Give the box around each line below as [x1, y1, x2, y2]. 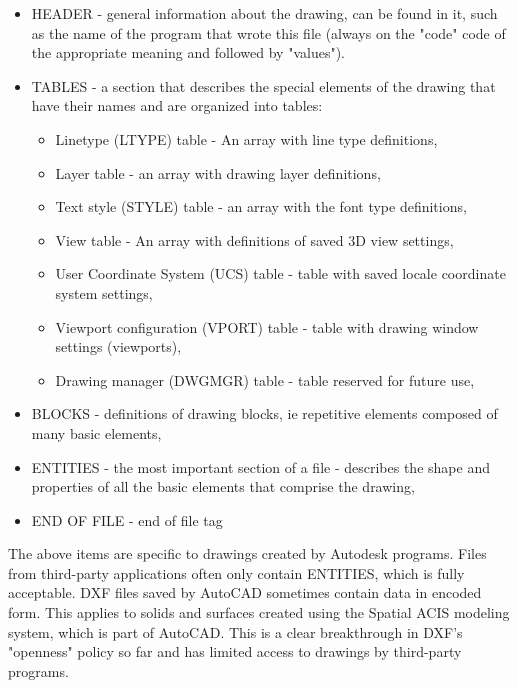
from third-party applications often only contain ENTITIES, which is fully [8, 562, 465, 583]
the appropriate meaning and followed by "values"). [31, 42, 346, 63]
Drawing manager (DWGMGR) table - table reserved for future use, [55, 369, 475, 390]
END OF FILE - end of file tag [31, 509, 223, 530]
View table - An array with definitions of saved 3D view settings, [55, 229, 454, 250]
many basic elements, [31, 422, 162, 443]
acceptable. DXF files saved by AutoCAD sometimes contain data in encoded [8, 582, 482, 603]
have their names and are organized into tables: [31, 95, 323, 116]
